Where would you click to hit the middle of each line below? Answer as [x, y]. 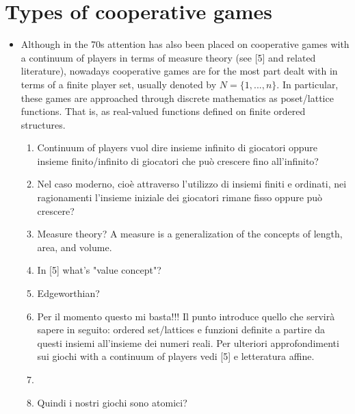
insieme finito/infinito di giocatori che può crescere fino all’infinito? [178, 160]
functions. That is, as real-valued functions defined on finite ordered [163, 111]
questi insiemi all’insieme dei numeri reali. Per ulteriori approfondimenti [188, 342]
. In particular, [307, 84]
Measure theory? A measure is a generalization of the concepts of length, [190, 234]
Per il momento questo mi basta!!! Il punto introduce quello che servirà [186, 316]
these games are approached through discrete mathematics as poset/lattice [177, 98]
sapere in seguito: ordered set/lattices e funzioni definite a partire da [181, 329]
